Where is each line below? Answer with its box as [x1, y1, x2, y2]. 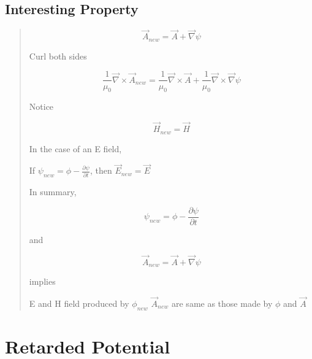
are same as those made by [172, 296, 273, 309]
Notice [29, 100, 54, 113]
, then [89, 164, 112, 177]
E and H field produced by [29, 296, 129, 309]
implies [29, 275, 56, 288]
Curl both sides [29, 49, 87, 62]
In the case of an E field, [29, 142, 122, 155]
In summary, [29, 185, 77, 198]
